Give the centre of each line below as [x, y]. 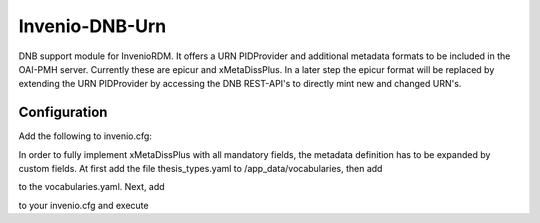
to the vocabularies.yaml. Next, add [91, 187]
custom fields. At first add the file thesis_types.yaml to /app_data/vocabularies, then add [200, 169]
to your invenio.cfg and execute [83, 205]
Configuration [63, 112]
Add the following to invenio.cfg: [85, 136]
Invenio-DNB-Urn [92, 26]
